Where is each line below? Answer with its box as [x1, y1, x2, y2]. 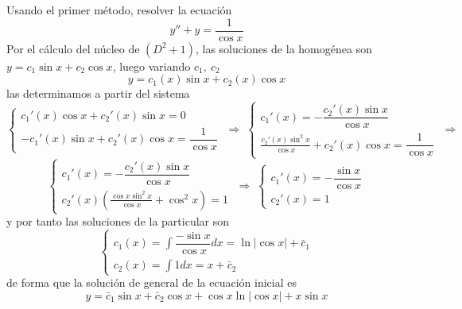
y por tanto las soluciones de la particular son [6, 213, 230, 230]
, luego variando [112, 57, 191, 74]
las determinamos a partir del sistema [6, 85, 190, 102]
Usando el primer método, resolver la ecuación [6, 2, 232, 17]
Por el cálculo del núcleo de [6, 40, 140, 56]
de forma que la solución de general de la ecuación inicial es [6, 274, 297, 291]
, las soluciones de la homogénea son [195, 40, 372, 56]
